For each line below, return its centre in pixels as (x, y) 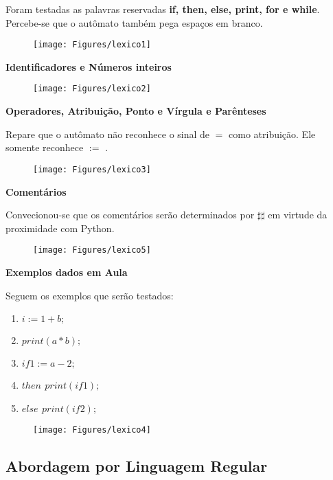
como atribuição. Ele (272, 134)
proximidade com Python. (60, 228)
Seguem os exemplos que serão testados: (90, 295)
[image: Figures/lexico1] (92, 45)
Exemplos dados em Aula (67, 272)
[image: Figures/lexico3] (92, 169)
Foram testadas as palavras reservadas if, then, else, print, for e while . (163, 9)
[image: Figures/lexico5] (92, 250)
